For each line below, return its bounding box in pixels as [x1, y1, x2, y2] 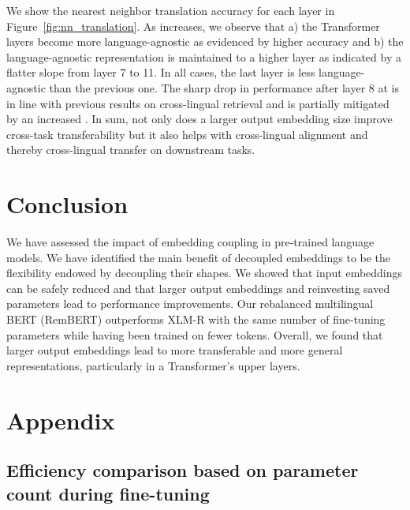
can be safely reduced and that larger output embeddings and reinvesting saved [6, 279, 390, 296]
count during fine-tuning [6, 481, 210, 505]
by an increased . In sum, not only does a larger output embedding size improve [6, 111, 393, 127]
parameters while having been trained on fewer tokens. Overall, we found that [6, 326, 383, 343]
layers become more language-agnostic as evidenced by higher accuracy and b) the [6, 33, 404, 50]
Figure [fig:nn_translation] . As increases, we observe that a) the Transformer [6, 17, 380, 34]
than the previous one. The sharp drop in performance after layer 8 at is [49, 79, 399, 96]
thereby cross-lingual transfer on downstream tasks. [6, 141, 255, 158]
